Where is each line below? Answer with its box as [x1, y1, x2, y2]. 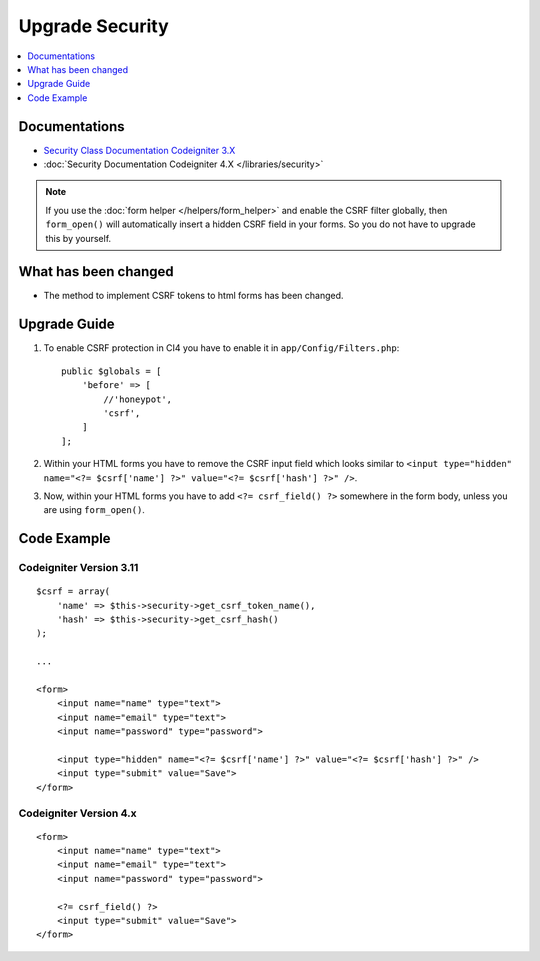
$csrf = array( [36, 586, 111, 597]
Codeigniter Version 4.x [18, 806, 137, 820]
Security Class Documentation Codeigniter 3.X [43, 144, 236, 156]
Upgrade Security [18, 15, 169, 37]
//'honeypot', [103, 393, 173, 405]
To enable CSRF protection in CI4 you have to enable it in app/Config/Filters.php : [43, 342, 400, 354]
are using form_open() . [43, 504, 145, 516]
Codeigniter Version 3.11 [18, 561, 139, 575]
